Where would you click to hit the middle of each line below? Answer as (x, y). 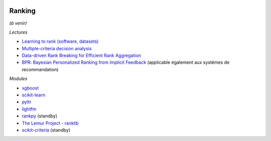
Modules (18, 79)
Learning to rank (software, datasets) (60, 41)
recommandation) (40, 69)
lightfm (29, 109)
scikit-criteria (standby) (46, 130)
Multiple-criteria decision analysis (57, 48)
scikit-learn (33, 95)
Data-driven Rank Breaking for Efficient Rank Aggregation (82, 56)
